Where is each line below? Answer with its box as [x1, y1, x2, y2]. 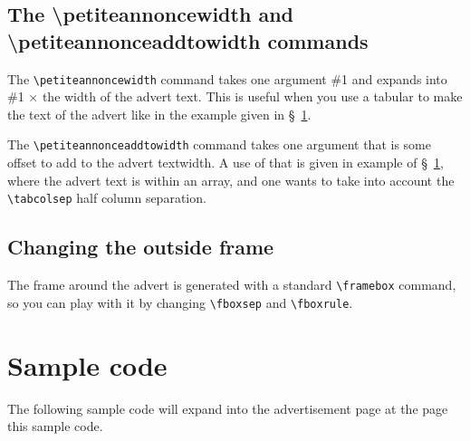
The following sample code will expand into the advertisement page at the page [7, 398, 448, 417]
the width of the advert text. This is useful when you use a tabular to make [42, 87, 463, 106]
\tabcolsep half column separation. [7, 188, 206, 207]
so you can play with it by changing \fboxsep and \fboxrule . [7, 292, 353, 312]
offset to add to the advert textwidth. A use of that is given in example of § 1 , [7, 153, 444, 172]
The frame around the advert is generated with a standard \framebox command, [7, 275, 456, 294]
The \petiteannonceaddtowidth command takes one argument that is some [7, 135, 431, 154]
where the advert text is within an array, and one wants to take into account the [7, 170, 455, 189]
